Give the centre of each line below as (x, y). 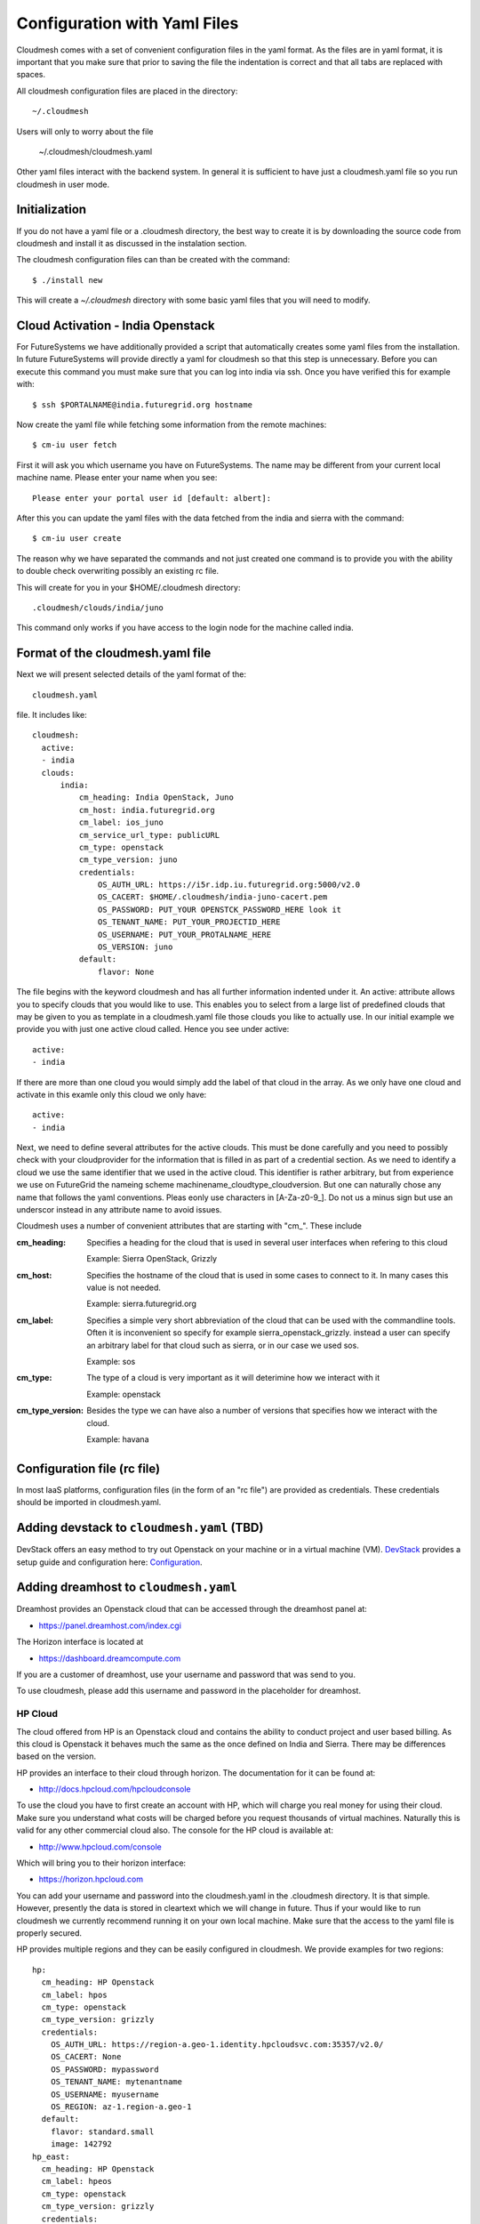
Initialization (52, 210)
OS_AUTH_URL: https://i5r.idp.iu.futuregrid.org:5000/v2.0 (229, 885)
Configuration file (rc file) (88, 1468)
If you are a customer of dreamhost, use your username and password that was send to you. (186, 1674)
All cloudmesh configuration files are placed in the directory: (127, 91)
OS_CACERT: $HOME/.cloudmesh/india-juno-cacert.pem (213, 897)
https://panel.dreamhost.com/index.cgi (110, 1625)
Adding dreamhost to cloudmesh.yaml (127, 1587)
